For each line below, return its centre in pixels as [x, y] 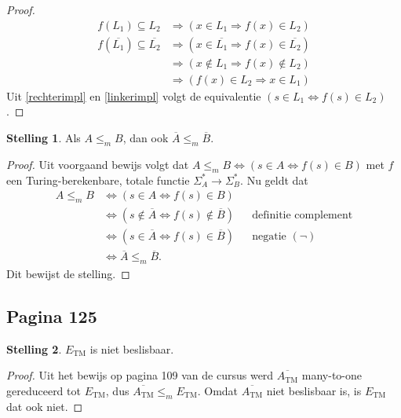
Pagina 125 [52, 316]
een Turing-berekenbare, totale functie [98, 180]
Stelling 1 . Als [44, 137]
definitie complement [303, 215]
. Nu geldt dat [274, 180]
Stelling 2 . [34, 348]
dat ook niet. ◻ [45, 406]
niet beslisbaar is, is [314, 391]
